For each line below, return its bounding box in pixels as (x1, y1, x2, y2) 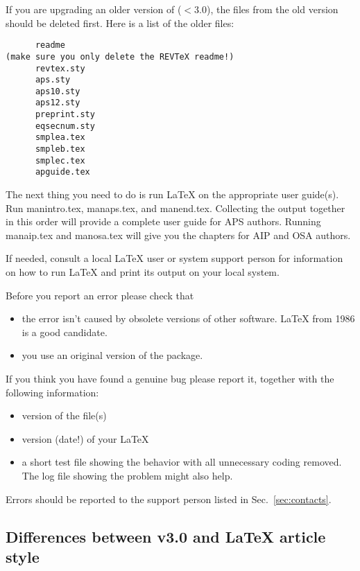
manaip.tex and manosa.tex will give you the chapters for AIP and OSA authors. (6, 227, 351, 242)
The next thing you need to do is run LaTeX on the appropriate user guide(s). (6, 187, 339, 202)
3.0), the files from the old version (194, 2, 338, 16)
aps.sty (35, 75, 71, 85)
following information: (6, 385, 99, 399)
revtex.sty (35, 63, 85, 73)
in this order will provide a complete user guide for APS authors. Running (6, 214, 321, 229)
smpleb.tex (35, 144, 85, 155)
